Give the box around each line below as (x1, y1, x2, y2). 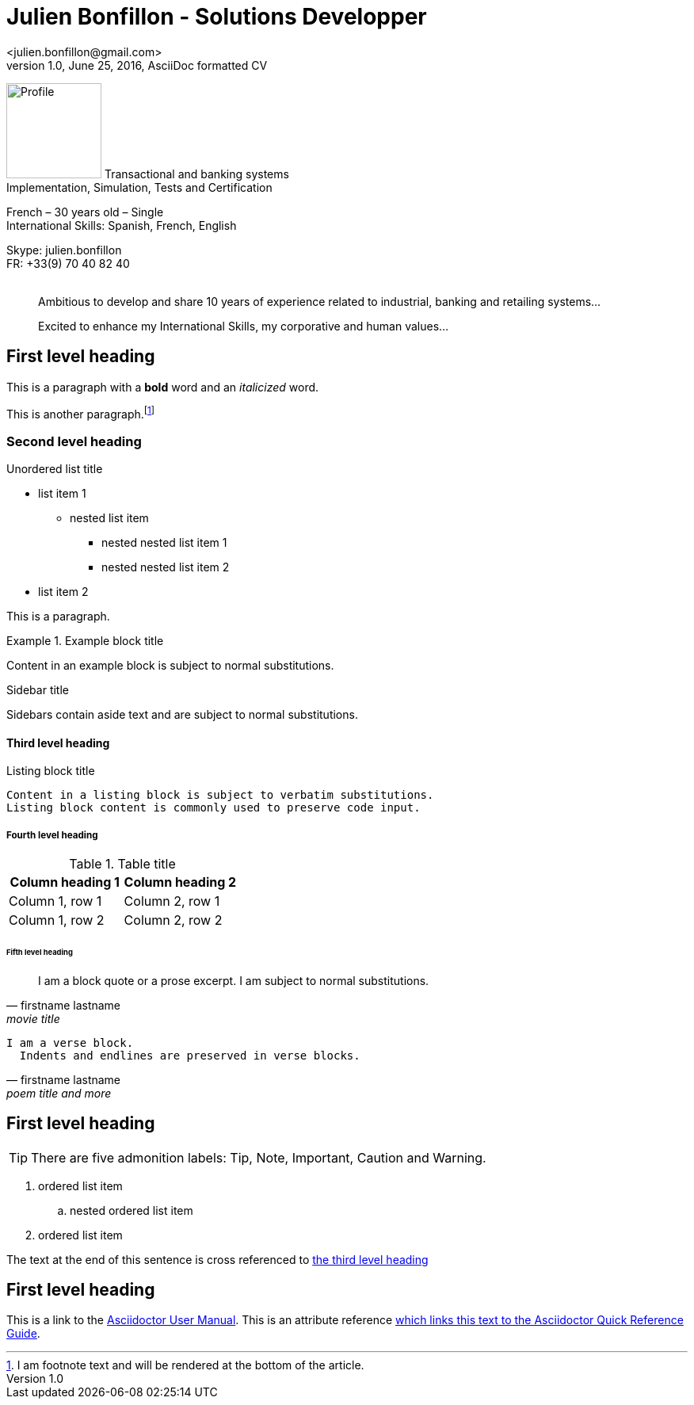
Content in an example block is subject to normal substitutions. (6, 659, 334, 672)
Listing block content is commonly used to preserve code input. (6, 801, 421, 815)
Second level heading (6, 433, 142, 449)
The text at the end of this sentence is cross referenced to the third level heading (6, 1252, 429, 1266)
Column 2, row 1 (124, 893, 220, 909)
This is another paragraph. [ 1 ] (6, 404, 155, 421)
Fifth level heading (6, 947, 73, 956)
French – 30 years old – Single (6, 204, 164, 219)
